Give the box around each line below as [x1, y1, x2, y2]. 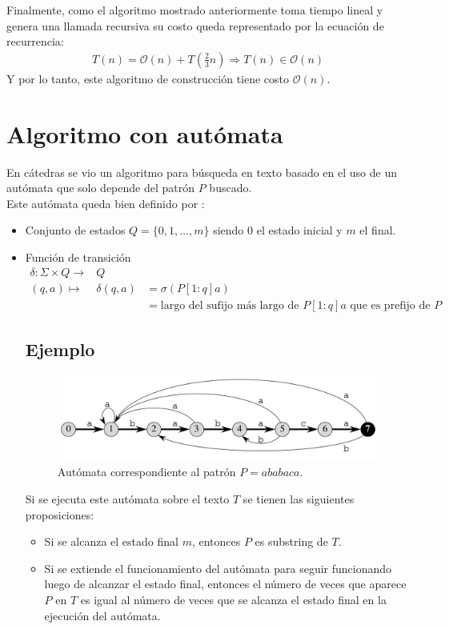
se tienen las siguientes [243, 491, 355, 507]
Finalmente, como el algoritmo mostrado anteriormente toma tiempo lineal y [6, 2, 383, 18]
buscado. [209, 179, 252, 196]
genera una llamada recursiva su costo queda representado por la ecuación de [6, 17, 384, 34]
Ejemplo [25, 336, 95, 361]
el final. [359, 222, 396, 238]
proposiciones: [25, 506, 94, 523]
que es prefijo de [350, 299, 431, 311]
